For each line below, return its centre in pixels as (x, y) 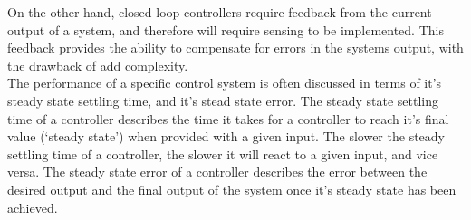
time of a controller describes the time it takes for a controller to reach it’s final (228, 118)
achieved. (33, 207)
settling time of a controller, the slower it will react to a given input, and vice (223, 153)
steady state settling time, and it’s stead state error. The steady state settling (223, 100)
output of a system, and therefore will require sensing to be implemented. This (226, 29)
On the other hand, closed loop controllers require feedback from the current (220, 12)
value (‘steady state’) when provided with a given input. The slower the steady (226, 136)
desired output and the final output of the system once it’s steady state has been (232, 189)
